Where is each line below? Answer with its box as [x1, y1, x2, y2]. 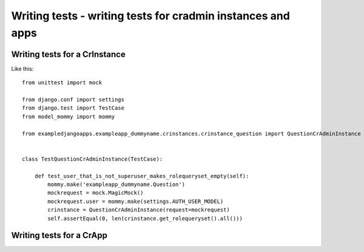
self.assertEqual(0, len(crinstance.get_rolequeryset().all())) [47, 215, 243, 222]
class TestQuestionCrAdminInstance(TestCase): [22, 155, 163, 162]
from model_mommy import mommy [22, 113, 115, 120]
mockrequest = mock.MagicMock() [47, 190, 144, 196]
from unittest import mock [22, 79, 103, 86]
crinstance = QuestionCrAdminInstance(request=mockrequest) [47, 207, 230, 213]
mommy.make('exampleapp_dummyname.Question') [47, 181, 185, 188]
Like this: [11, 65, 34, 72]
